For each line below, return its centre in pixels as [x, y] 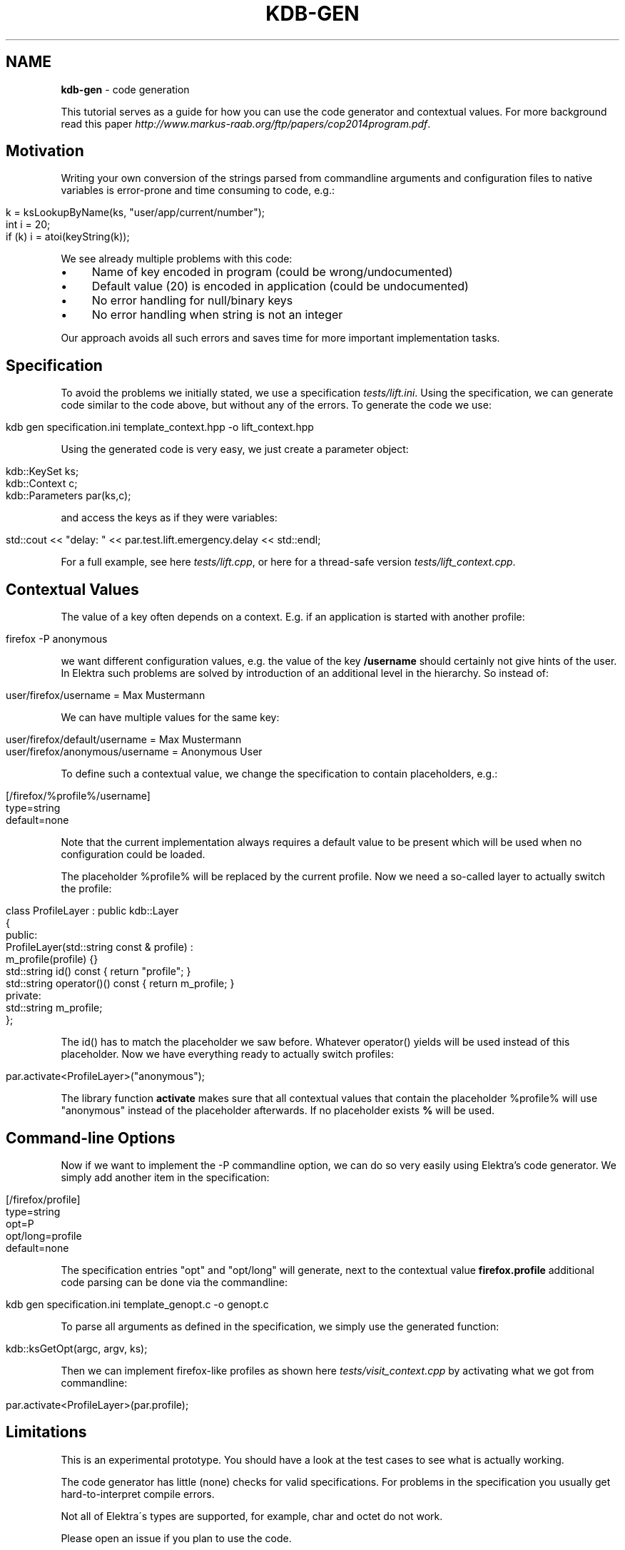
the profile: [86, 889]
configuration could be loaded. [133, 855]
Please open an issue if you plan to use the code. [176, 1538]
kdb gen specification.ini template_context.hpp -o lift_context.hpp [160, 427]
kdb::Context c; [42, 484]
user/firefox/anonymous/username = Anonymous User [134, 752]
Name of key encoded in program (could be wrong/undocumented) [272, 272]
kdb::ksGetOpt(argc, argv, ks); [77, 1348]
